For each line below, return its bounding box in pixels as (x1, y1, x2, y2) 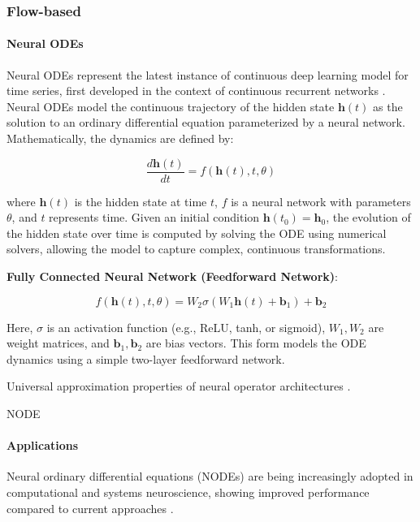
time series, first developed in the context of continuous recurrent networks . (6, 82, 386, 99)
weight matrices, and (6, 334, 110, 352)
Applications (6, 437, 79, 454)
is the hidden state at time (74, 192, 207, 209)
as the (373, 97, 403, 114)
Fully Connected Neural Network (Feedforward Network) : (6, 268, 338, 285)
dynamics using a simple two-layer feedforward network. (6, 350, 285, 367)
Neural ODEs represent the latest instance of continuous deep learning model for (6, 66, 409, 83)
